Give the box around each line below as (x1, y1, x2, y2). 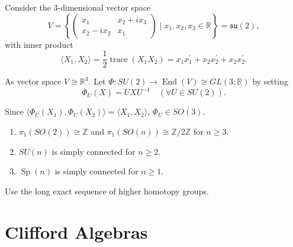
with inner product (5, 38, 73, 50)
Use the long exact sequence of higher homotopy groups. (5, 184, 209, 197)
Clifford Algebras (5, 219, 148, 243)
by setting (252, 75, 288, 87)
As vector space (5, 75, 62, 87)
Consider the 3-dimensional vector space (5, 1, 151, 13)
